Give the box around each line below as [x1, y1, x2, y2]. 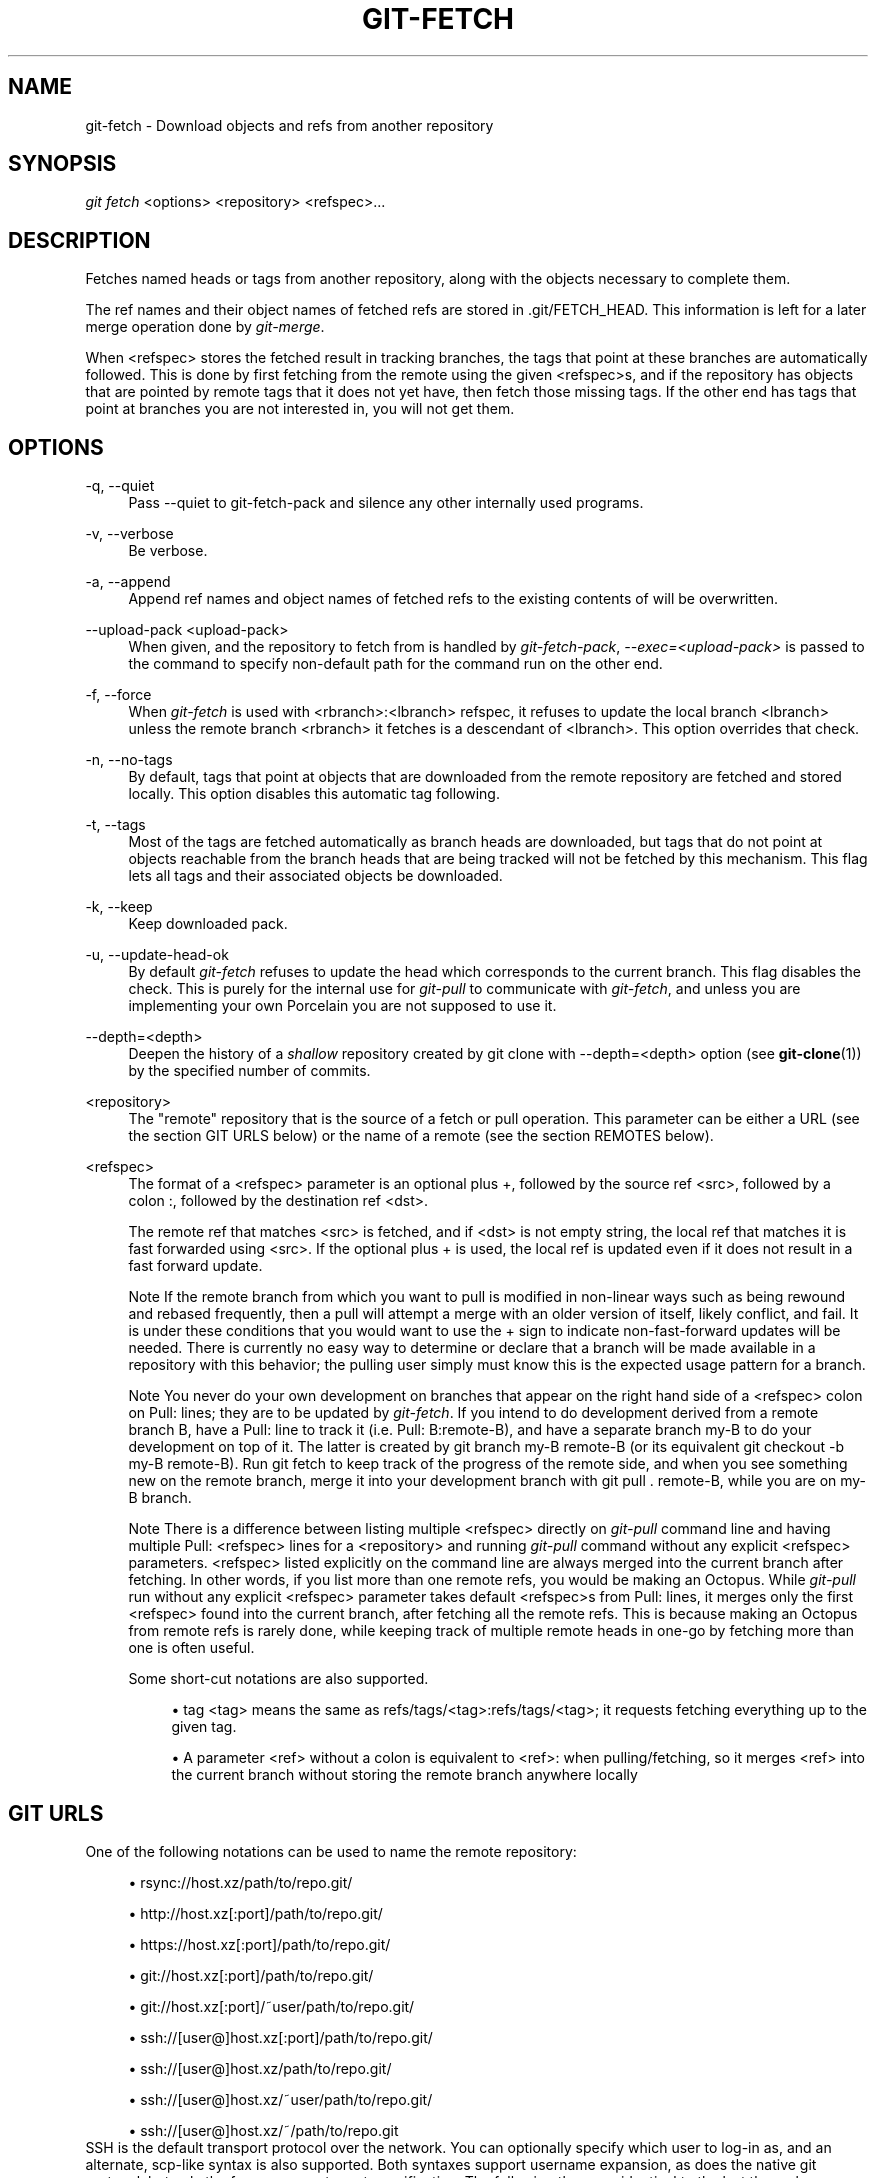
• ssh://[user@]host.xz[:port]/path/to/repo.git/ [128, 2028, 433, 2046]
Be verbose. [128, 542, 208, 560]
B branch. [128, 1489, 192, 1507]
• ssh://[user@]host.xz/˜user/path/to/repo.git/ [128, 2090, 433, 2108]
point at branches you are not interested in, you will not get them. [85, 400, 515, 418]
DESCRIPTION [8, 227, 151, 253]
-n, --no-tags [85, 751, 173, 769]
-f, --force [85, 686, 152, 704]
